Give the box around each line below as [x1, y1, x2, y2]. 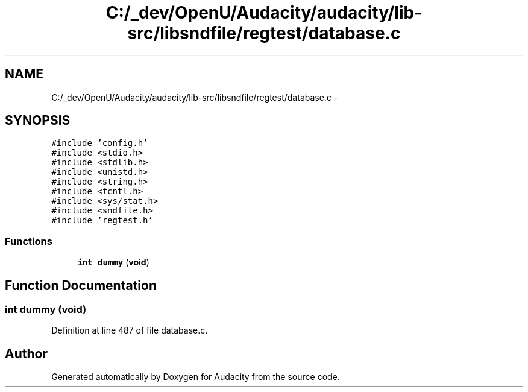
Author [5, 346, 48, 361]
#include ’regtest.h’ [51, 215, 153, 226]
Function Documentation [5, 277, 157, 293]
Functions [5, 235, 52, 247]
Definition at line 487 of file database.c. [51, 325, 208, 336]
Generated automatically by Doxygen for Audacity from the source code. [51, 371, 340, 382]
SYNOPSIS [5, 113, 71, 128]
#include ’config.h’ [51, 138, 148, 148]
